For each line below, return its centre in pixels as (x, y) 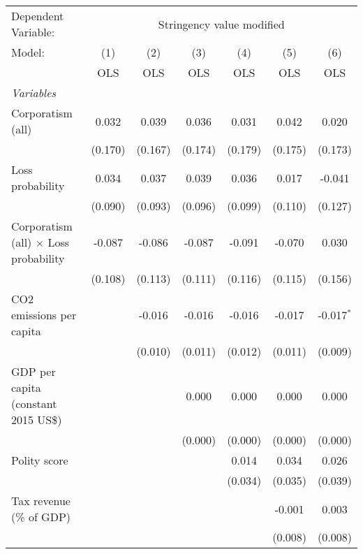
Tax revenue (41, 501)
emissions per (44, 315)
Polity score (40, 460)
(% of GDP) (41, 517)
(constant (34, 403)
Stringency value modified (221, 24)
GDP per (34, 371)
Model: (28, 52)
